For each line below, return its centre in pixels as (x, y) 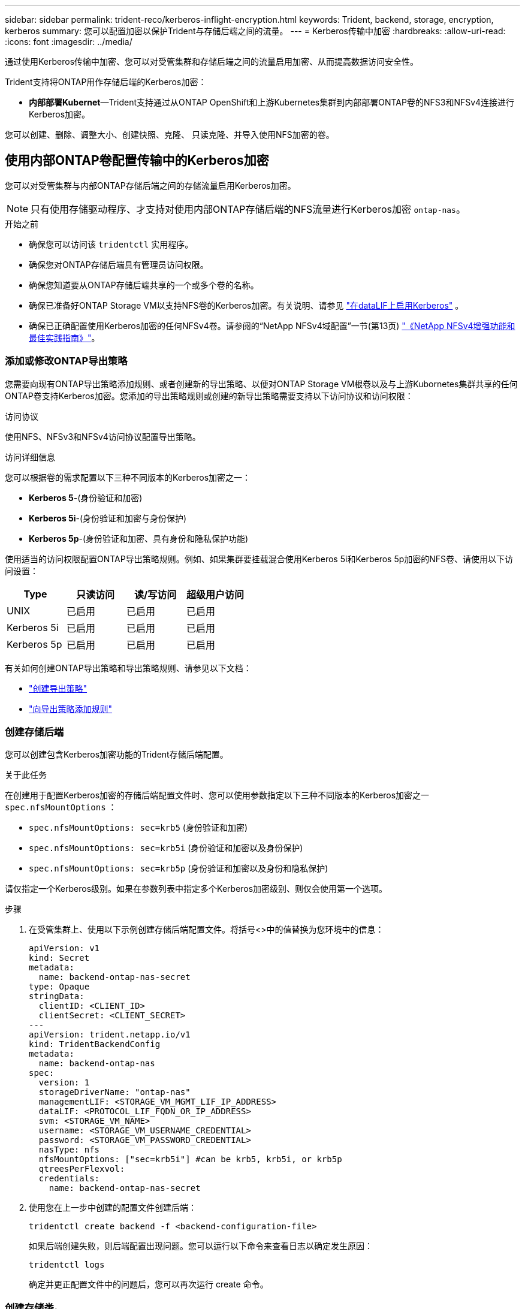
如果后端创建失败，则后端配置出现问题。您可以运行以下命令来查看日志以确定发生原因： (201, 1246)
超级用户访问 (215, 594)
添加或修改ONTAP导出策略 (66, 361)
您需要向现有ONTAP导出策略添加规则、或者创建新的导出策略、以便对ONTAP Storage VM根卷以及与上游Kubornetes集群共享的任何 (261, 384)
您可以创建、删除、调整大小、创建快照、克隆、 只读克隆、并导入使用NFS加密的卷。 (170, 135)
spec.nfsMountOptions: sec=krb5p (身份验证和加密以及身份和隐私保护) (179, 868)
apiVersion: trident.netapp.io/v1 (110, 1035)
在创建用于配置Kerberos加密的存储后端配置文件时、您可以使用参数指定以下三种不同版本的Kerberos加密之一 (217, 795)
